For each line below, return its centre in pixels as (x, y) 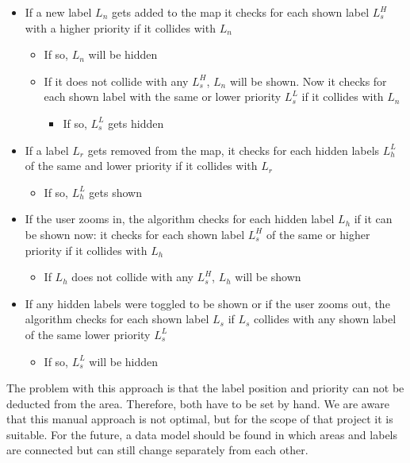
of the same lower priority (88, 334)
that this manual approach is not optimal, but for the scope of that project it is (200, 419)
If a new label (58, 12)
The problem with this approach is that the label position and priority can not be (205, 388)
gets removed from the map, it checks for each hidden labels (234, 150)
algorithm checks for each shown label (117, 319)
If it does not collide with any (116, 81)
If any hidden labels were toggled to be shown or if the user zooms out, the (207, 303)
